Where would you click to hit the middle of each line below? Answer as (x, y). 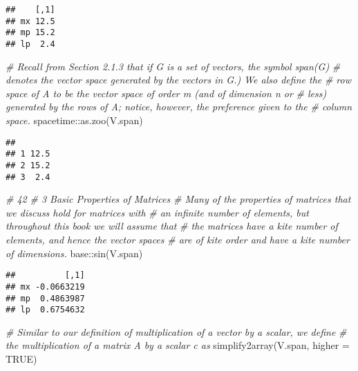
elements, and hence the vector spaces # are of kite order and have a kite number (178, 239)
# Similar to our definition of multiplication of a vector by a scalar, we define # (176, 331)
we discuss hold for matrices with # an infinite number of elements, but (157, 212)
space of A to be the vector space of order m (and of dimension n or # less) (166, 93)
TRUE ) (21, 359)
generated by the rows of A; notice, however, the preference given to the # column (179, 107)
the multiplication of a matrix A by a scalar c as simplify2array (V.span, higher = (178, 345)
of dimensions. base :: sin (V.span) (74, 253)
